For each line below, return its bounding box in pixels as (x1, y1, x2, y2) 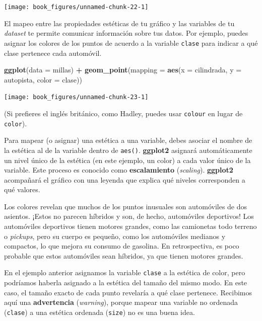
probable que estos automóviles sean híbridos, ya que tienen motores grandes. (4, 250, 243, 261)
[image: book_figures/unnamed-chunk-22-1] (4, 4, 149, 11)
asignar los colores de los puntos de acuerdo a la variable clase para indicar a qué (4, 37, 258, 48)
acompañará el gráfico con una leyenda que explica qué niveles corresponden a (4, 174, 245, 185)
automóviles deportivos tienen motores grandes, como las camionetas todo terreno (4, 221, 257, 231)
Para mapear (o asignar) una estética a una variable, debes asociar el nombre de (4, 135, 252, 145)
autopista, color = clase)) (4, 74, 82, 85)
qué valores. (4, 184, 40, 195)
